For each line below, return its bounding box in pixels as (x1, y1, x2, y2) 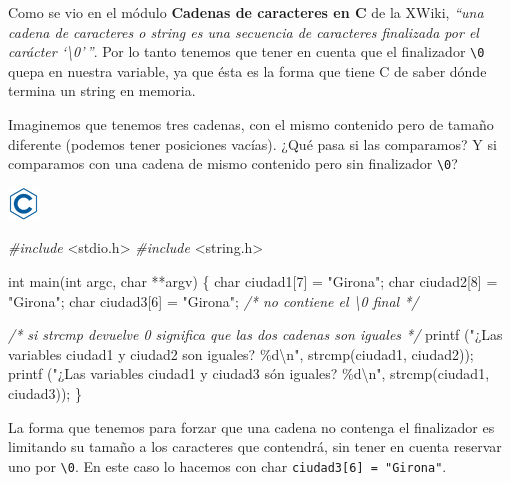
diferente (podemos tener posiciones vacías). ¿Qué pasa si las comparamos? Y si (8, 133, 497, 154)
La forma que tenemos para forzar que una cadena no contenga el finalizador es (8, 416, 495, 437)
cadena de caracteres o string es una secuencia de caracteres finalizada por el (8, 21, 479, 42)
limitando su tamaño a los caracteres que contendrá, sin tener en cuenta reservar (8, 436, 502, 457)
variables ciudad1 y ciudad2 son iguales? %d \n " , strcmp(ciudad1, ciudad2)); (8, 343, 474, 364)
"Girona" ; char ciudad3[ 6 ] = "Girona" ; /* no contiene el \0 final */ (8, 290, 419, 311)
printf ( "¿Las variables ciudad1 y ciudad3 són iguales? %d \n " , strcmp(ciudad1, (8, 363, 490, 384)
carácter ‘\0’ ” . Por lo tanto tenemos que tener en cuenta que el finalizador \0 (8, 41, 485, 62)
